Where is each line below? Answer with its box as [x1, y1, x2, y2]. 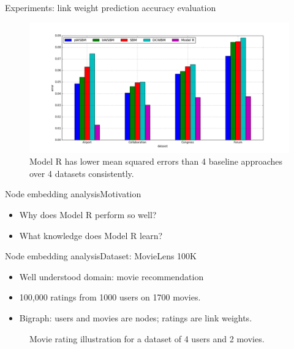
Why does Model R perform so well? [19, 208, 157, 221]
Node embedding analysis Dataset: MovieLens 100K [5, 249, 197, 262]
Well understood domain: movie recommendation [19, 270, 204, 283]
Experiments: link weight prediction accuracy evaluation [5, 1, 216, 14]
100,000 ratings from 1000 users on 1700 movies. [19, 291, 201, 304]
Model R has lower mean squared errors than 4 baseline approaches [29, 155, 283, 168]
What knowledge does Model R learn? [19, 229, 163, 241]
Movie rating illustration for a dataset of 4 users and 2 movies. [29, 332, 265, 345]
